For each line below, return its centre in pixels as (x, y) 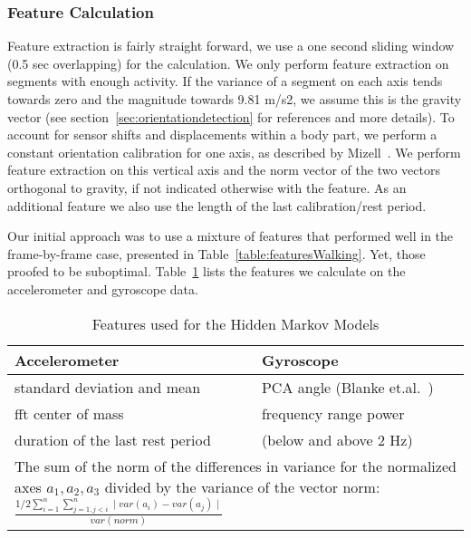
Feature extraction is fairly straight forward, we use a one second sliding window (231, 46)
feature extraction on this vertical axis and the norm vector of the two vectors (224, 170)
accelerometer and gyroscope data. (103, 288)
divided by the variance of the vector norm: (242, 486)
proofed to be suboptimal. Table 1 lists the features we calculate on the (207, 271)
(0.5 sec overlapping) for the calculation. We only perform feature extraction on (228, 63)
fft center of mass (69, 413)
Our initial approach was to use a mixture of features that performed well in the (231, 236)
